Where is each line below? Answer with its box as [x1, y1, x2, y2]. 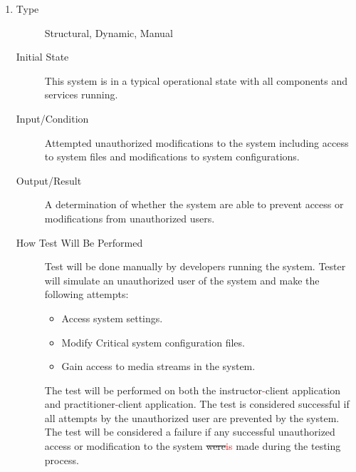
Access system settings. [61, 310, 163, 325]
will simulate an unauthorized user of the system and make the [44, 272, 320, 287]
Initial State [16, 49, 69, 64]
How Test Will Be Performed [16, 235, 143, 250]
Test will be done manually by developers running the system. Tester [44, 259, 346, 274]
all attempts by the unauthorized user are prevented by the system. [44, 410, 340, 425]
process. [44, 452, 79, 467]
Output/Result [16, 173, 82, 188]
